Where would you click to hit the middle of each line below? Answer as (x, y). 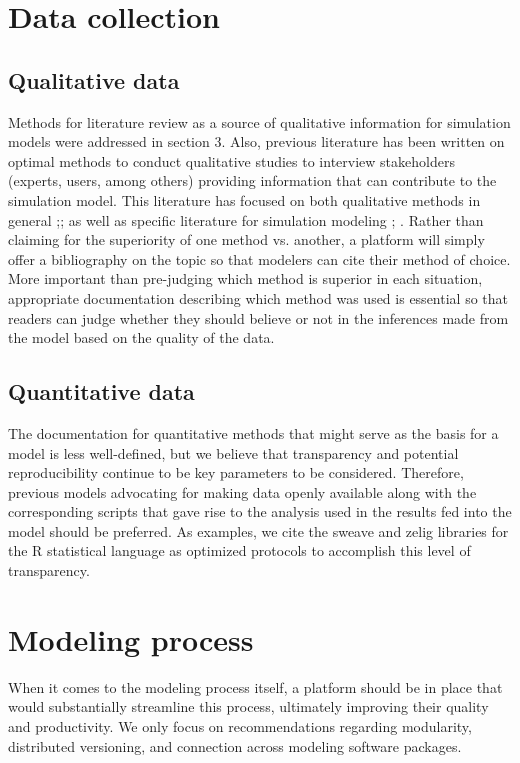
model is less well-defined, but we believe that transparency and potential (233, 452)
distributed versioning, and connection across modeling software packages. (235, 745)
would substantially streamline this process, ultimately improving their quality (248, 706)
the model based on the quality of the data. (141, 337)
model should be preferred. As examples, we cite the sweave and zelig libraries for (258, 530)
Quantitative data (101, 391)
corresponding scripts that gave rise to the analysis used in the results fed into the (260, 511)
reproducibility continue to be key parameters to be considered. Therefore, (236, 472)
